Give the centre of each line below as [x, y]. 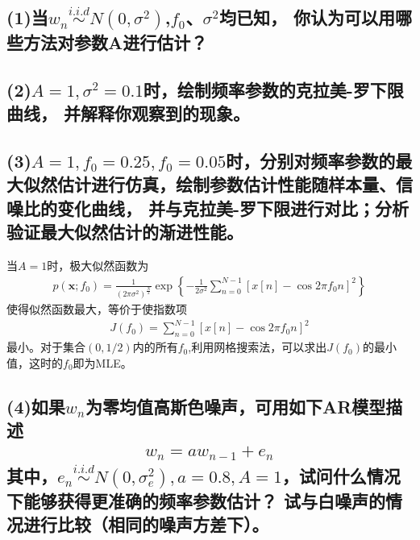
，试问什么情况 [341, 475]
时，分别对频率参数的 [311, 161]
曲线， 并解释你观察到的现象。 [129, 113]
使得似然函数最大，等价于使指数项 [97, 309]
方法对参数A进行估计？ [115, 42]
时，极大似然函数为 [98, 266]
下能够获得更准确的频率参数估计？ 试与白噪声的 [196, 500]
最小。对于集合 [46, 347]
